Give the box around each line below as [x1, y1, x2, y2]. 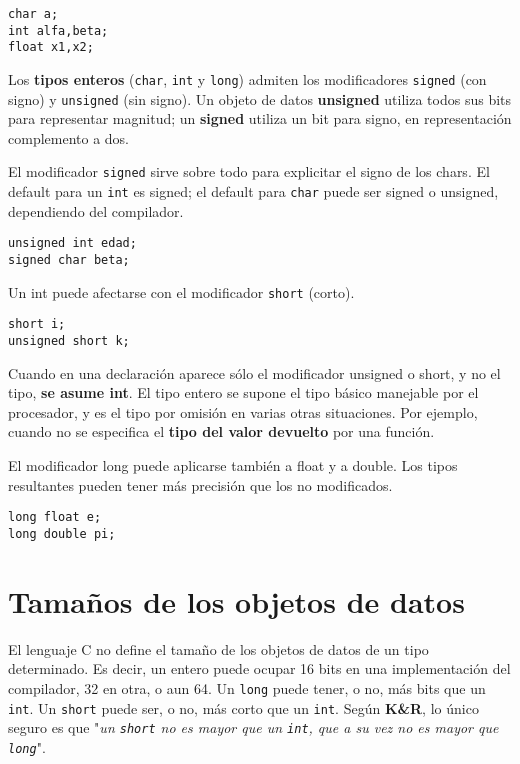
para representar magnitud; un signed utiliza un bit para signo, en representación [8, 108, 512, 129]
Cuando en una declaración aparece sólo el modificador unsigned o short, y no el [8, 362, 501, 383]
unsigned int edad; [8, 236, 137, 251]
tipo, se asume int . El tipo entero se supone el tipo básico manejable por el [8, 382, 479, 403]
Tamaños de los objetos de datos [8, 580, 465, 621]
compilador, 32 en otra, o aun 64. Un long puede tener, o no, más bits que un [8, 677, 486, 698]
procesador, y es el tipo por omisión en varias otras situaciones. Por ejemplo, [8, 401, 478, 422]
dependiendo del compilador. [8, 200, 184, 221]
